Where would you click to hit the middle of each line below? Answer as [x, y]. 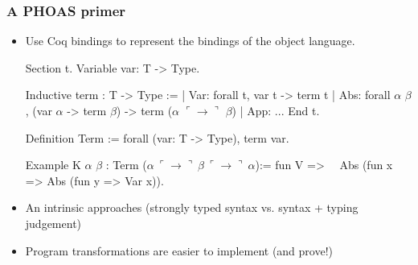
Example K [53, 165]
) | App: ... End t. [276, 110]
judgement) [53, 223]
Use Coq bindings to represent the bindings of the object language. [190, 41]
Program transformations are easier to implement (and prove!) [179, 250]
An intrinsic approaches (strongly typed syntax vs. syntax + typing [192, 207]
